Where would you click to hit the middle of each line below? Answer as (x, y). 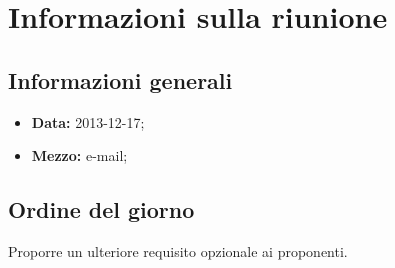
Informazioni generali (120, 79)
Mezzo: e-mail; (79, 155)
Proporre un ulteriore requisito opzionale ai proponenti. (178, 250)
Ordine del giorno (101, 209)
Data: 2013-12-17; (88, 121)
